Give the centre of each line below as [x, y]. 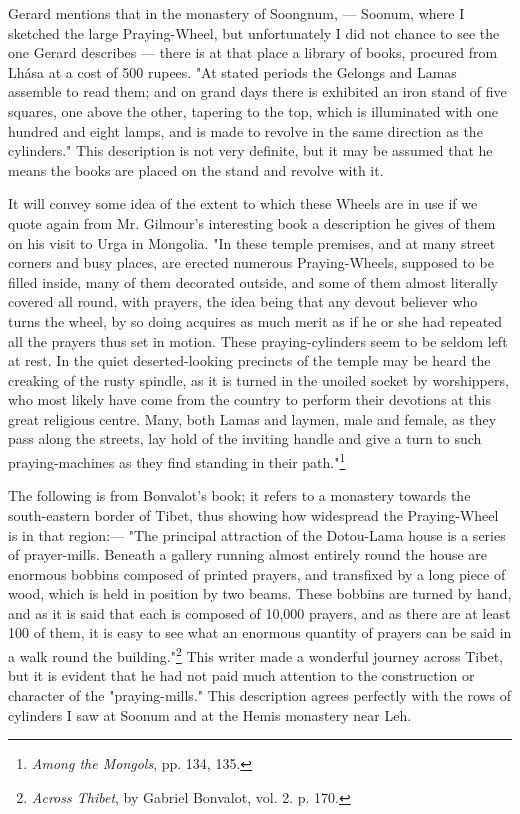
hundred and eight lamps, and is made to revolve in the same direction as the [245, 130]
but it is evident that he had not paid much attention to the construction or [241, 675]
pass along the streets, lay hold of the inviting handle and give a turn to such [245, 438]
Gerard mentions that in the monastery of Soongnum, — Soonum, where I [236, 13]
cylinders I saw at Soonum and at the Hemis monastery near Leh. [210, 714]
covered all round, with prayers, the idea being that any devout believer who [243, 301]
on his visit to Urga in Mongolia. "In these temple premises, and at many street [252, 242]
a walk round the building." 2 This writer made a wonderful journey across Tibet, [255, 654]
